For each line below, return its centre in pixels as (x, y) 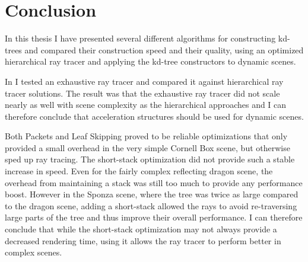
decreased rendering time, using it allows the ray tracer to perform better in (143, 240)
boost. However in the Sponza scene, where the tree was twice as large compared (152, 194)
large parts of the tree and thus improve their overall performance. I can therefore (154, 217)
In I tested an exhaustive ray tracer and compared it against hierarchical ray (144, 81)
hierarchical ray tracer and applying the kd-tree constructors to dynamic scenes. (150, 61)
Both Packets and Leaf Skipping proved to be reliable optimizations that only (146, 136)
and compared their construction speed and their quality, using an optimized (164, 49)
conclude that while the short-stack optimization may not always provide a (141, 229)
